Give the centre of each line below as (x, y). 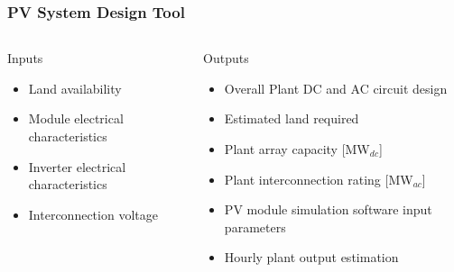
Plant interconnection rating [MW (319, 179)
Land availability (75, 88)
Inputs (25, 58)
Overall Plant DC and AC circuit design (336, 88)
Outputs (226, 58)
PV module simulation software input (328, 209)
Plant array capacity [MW (297, 149)
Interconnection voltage (93, 214)
